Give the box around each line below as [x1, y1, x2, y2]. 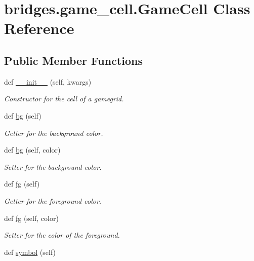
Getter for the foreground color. [4, 195, 102, 206]
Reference [4, 18, 74, 39]
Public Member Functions [4, 52, 143, 68]
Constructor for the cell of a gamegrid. [4, 93, 124, 104]
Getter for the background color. [4, 127, 103, 138]
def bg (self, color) [4, 144, 61, 155]
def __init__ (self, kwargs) [4, 76, 92, 87]
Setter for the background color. [4, 161, 102, 172]
